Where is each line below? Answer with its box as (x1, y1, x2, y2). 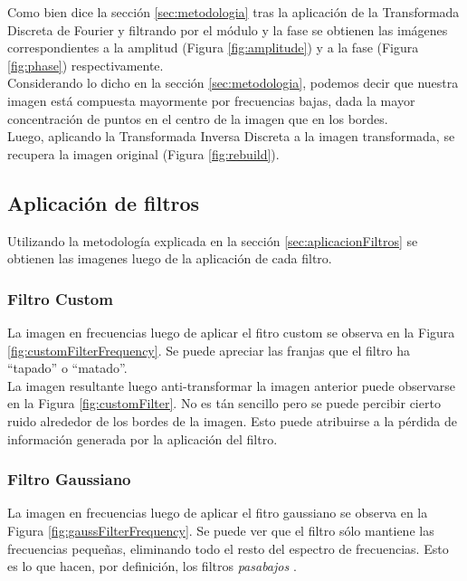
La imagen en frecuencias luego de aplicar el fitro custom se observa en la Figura (7, 322, 455, 341)
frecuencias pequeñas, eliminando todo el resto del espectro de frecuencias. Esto (7, 538, 449, 557)
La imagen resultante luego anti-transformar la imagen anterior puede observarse (7, 376, 456, 395)
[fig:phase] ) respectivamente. (7, 55, 164, 74)
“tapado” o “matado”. (7, 358, 128, 377)
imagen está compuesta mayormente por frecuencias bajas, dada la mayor (7, 90, 415, 110)
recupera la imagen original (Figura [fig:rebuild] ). (7, 144, 280, 163)
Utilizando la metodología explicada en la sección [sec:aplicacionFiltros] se (7, 231, 418, 250)
